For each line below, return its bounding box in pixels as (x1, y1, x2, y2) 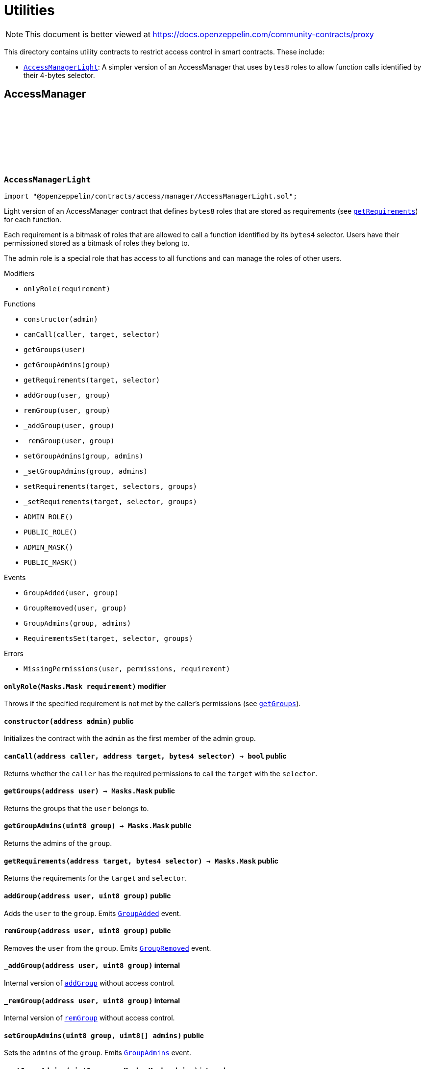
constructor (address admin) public (4, 716, 134, 725)
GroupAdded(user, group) (24, 588, 119, 597)
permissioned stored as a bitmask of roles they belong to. (4, 238, 190, 247)
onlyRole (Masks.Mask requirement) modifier (4, 682, 166, 690)
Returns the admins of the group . (4, 839, 112, 848)
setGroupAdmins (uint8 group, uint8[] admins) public (4, 1031, 204, 1040)
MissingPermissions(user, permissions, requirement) (24, 664, 230, 673)
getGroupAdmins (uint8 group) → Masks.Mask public (4, 821, 192, 830)
